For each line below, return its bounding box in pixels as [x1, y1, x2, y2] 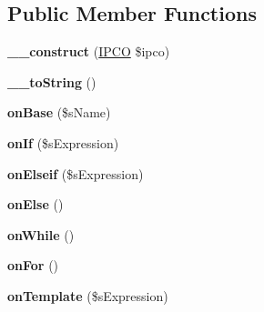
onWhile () [7, 225, 75, 244]
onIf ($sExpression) [7, 133, 119, 152]
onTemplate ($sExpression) [7, 286, 168, 305]
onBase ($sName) [7, 103, 111, 122]
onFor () [7, 256, 59, 275]
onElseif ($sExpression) [7, 164, 144, 183]
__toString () [7, 72, 96, 91]
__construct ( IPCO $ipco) [7, 42, 170, 61]
